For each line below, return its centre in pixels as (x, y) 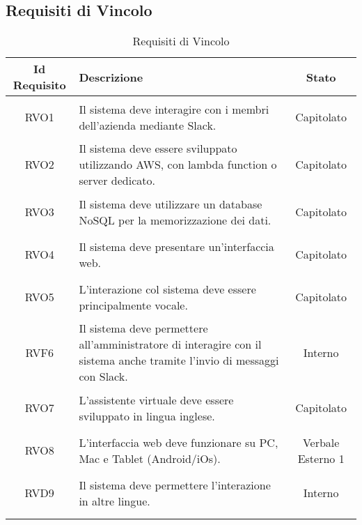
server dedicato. (117, 181)
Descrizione (111, 77)
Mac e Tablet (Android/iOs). (150, 458)
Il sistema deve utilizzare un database (171, 204)
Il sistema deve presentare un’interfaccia (176, 246)
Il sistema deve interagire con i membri (174, 109)
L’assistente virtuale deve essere (156, 400)
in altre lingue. (115, 501)
